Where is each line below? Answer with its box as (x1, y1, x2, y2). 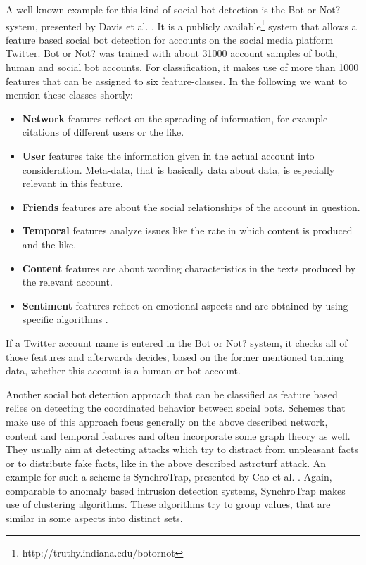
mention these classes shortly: (6, 87, 133, 102)
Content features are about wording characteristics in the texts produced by (22, 260, 356, 275)
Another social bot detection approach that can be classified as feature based (6, 386, 338, 401)
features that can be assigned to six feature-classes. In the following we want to (6, 73, 348, 88)
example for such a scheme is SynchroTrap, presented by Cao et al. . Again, (6, 469, 332, 484)
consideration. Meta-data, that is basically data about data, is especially (22, 162, 335, 177)
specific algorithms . (22, 312, 108, 326)
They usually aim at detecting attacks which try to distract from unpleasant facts (6, 442, 358, 457)
